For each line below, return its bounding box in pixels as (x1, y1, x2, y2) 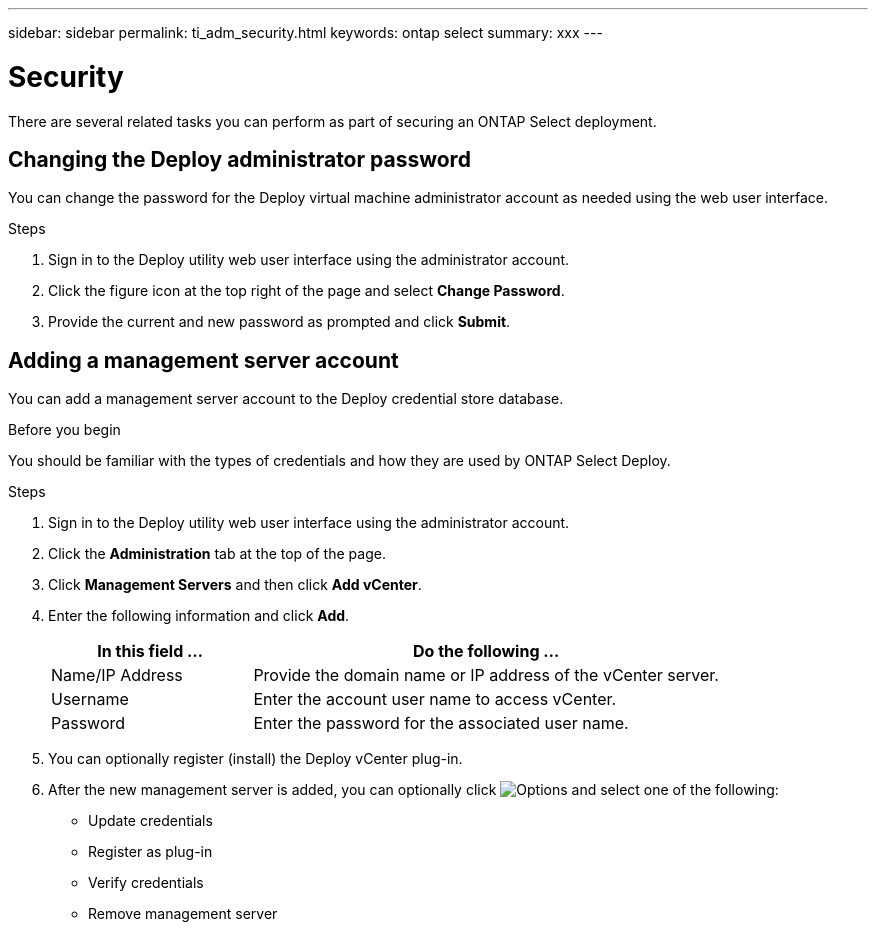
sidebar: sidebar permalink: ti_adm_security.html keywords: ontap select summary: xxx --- (8, 24, 603, 41)
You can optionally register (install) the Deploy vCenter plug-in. (48, 750, 463, 768)
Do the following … (413, 641, 560, 662)
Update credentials (88, 812, 213, 830)
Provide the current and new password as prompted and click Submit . (48, 313, 511, 331)
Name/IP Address (51, 665, 183, 686)
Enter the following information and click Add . (48, 607, 350, 625)
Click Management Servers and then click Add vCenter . (48, 576, 422, 594)
